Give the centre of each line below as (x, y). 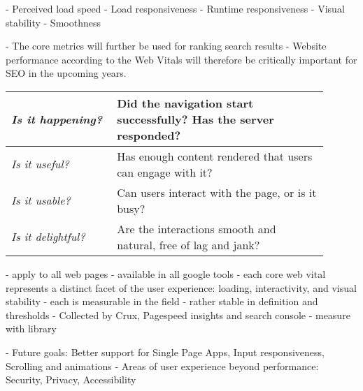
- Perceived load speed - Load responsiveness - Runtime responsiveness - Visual (175, 8)
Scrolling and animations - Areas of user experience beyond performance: (162, 366)
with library (31, 329)
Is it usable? (41, 200)
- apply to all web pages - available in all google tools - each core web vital (166, 273)
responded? (149, 135)
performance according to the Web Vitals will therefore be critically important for (181, 59)
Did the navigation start (185, 103)
